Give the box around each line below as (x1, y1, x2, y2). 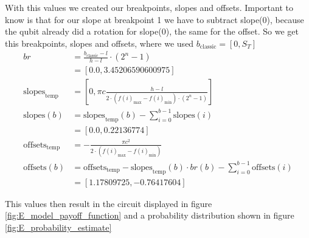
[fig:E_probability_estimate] (5, 220, 112, 233)
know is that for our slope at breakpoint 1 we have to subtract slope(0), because (5, 13, 304, 25)
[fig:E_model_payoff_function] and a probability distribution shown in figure (5, 209, 294, 222)
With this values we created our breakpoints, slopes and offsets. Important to (5, 1, 293, 13)
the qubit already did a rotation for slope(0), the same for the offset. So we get (5, 25, 299, 38)
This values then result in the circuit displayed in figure (5, 197, 212, 209)
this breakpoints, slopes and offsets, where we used (5, 36, 194, 49)
